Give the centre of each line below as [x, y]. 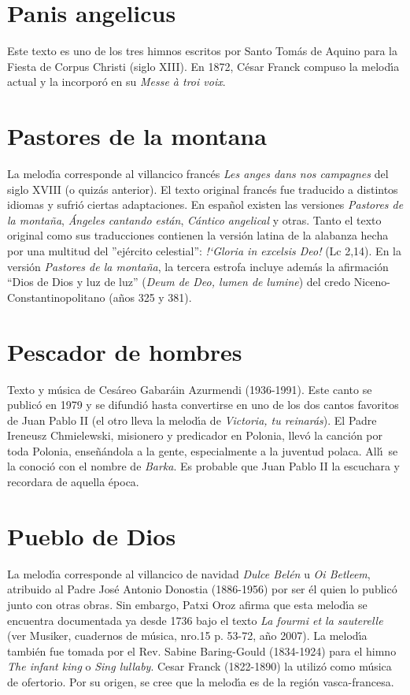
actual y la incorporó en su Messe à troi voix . [116, 82]
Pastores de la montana [137, 136]
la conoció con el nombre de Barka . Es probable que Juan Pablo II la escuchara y [203, 466]
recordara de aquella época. [73, 482]
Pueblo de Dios [92, 535]
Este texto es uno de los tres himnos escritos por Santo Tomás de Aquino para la [202, 51]
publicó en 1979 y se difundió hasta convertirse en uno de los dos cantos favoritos [203, 405]
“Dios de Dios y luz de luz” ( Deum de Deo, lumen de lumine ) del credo [179, 282]
